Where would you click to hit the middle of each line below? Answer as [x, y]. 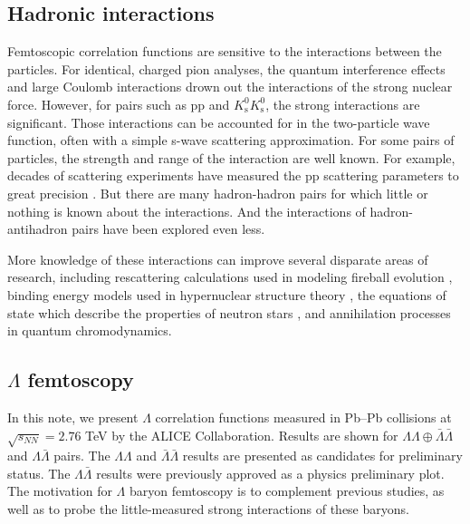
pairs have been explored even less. [168, 229]
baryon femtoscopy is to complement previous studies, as [287, 491]
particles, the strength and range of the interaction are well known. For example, [231, 157]
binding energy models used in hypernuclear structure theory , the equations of [227, 294]
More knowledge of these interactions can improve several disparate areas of [218, 259]
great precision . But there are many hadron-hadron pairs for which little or [218, 193]
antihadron [38, 229]
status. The [39, 473]
